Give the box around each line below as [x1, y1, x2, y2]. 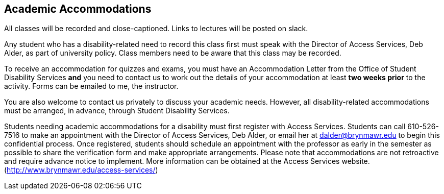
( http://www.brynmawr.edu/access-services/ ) [4, 165, 158, 175]
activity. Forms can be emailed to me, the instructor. [4, 82, 179, 91]
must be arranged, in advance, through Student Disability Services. [4, 106, 230, 115]
